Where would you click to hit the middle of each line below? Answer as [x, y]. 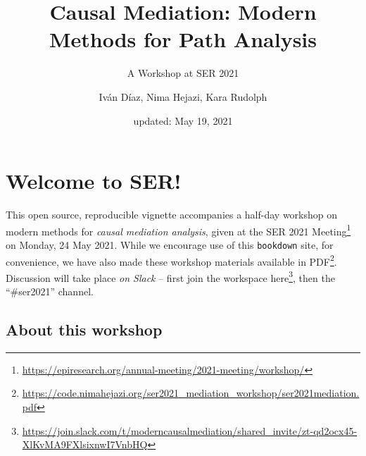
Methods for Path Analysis [183, 39]
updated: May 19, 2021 [183, 120]
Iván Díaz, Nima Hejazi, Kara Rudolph [183, 96]
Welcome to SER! [94, 181]
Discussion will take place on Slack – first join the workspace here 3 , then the [170, 276]
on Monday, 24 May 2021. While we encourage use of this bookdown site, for [170, 244]
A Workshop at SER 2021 [183, 73]
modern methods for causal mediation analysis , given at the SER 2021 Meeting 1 [178, 230]
